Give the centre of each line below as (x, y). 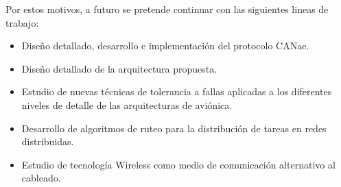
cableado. (41, 178)
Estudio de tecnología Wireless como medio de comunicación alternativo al (178, 164)
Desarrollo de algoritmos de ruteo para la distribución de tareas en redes (174, 128)
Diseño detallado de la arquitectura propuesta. (119, 68)
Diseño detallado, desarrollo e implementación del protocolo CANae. (165, 46)
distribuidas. (48, 141)
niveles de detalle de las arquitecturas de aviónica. (127, 104)
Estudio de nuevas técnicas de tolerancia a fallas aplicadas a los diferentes (177, 91)
